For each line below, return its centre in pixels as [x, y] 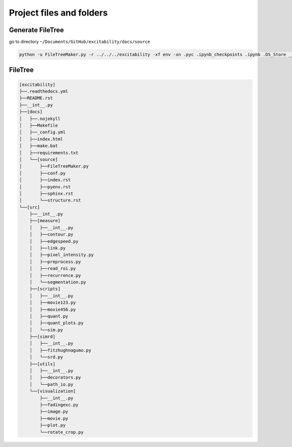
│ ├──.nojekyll [40, 119]
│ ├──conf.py [42, 173]
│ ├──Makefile [39, 125]
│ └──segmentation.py [58, 282]
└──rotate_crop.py [62, 432]
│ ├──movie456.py [53, 309]
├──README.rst [36, 98]
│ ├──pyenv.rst [45, 187]
